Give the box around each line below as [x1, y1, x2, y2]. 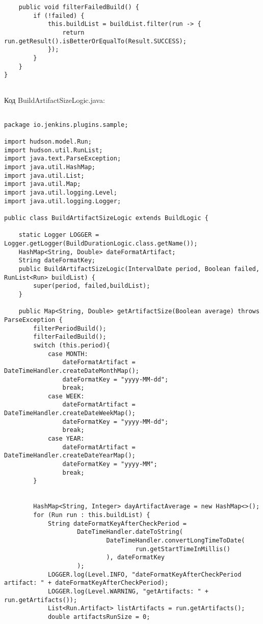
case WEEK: [47, 392, 85, 400]
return [62, 29, 85, 36]
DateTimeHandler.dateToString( [77, 528, 183, 536]
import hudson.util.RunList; [4, 146, 103, 154]
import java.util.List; [4, 172, 85, 179]
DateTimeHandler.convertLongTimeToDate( [106, 536, 245, 544]
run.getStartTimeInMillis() [135, 545, 230, 553]
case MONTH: [47, 350, 88, 358]
